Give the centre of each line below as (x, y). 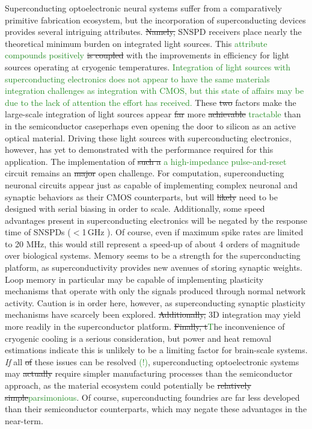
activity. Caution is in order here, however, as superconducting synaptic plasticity (155, 302)
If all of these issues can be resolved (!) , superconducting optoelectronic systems (152, 361)
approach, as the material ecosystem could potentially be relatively (128, 385)
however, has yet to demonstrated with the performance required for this (139, 150)
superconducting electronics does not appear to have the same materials (137, 79)
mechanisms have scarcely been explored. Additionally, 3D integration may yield (153, 314)
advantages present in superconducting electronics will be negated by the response (156, 220)
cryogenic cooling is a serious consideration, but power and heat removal (138, 338)
